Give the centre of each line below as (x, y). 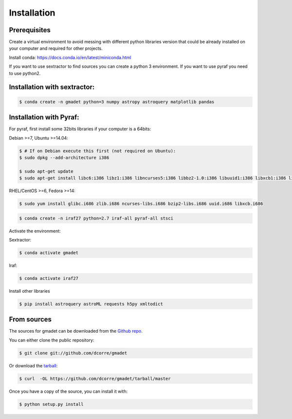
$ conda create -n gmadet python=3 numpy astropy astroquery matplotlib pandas (117, 102)
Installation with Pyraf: (44, 117)
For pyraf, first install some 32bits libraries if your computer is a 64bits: (80, 129)
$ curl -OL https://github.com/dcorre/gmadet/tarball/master (95, 379)
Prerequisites (30, 30)
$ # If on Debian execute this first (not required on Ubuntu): (98, 151)
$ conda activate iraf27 (49, 278)
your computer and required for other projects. (56, 48)
